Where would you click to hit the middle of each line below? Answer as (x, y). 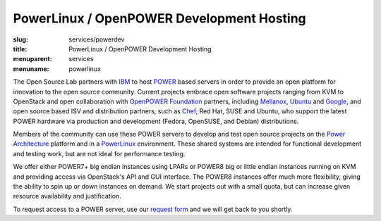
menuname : (31, 69)
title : (20, 49)
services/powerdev (97, 39)
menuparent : (32, 59)
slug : (20, 39)
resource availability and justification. (67, 196)
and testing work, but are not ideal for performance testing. (99, 153)
